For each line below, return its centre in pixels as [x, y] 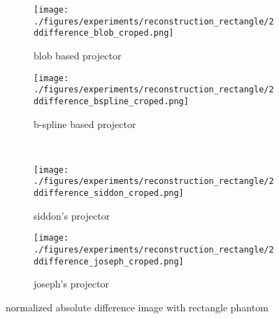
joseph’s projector [71, 284]
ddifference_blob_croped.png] [104, 33]
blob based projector [78, 55]
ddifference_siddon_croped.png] [109, 193]
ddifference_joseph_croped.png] [109, 261]
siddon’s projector [72, 215]
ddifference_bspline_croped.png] [111, 101]
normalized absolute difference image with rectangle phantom [137, 307]
